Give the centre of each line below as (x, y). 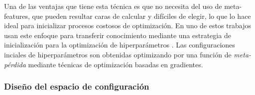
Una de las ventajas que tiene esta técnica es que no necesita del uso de (113, 6)
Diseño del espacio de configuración (77, 86)
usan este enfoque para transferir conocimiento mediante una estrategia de (118, 35)
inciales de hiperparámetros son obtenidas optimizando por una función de (118, 54)
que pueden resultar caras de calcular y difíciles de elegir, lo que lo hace (141, 16)
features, (17, 16)
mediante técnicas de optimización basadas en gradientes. (116, 64)
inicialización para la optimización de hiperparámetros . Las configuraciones (120, 45)
